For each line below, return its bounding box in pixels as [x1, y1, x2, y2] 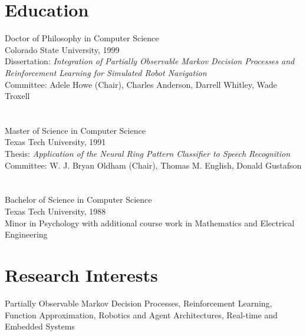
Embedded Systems [5, 320, 75, 332]
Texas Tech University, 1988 [5, 205, 106, 218]
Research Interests [5, 263, 158, 286]
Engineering [5, 228, 48, 241]
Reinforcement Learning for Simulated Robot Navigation [5, 66, 207, 78]
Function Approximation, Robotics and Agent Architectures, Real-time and [5, 308, 278, 321]
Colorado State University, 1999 [5, 43, 120, 55]
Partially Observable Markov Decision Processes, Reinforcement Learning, [5, 297, 272, 309]
